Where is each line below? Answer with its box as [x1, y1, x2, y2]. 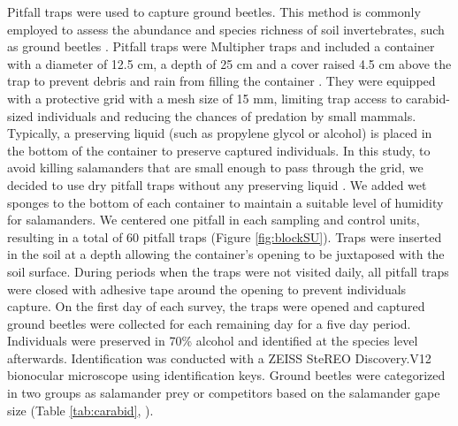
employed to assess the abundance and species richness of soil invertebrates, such [7, 19, 445, 38]
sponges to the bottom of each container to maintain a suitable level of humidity [7, 193, 444, 211]
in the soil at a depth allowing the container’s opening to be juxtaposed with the [7, 245, 445, 263]
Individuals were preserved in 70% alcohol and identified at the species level [7, 331, 418, 350]
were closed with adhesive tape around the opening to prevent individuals [7, 279, 407, 298]
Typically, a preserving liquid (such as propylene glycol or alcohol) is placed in [7, 124, 432, 142]
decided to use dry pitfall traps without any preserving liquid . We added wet [7, 175, 427, 194]
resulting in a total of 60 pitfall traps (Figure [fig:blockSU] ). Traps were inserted [7, 227, 442, 246]
